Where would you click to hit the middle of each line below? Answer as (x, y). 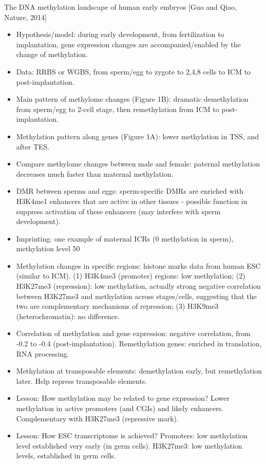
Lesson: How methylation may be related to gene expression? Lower (123, 398)
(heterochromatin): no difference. (68, 316)
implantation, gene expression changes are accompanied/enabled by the (128, 44)
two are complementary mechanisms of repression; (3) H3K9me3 (117, 306)
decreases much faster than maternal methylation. (95, 173)
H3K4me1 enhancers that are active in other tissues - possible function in (132, 201)
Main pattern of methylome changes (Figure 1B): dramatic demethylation (132, 99)
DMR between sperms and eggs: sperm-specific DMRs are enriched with (130, 191)
